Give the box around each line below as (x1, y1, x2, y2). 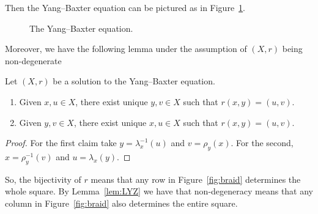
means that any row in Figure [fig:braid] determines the (91, 172, 301, 185)
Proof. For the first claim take (5, 136, 117, 149)
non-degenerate (5, 54, 62, 67)
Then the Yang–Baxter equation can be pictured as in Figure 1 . (5, 1, 246, 13)
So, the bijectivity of (5, 172, 81, 185)
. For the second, (231, 136, 294, 149)
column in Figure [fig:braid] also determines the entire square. (5, 196, 238, 209)
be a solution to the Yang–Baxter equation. (53, 75, 215, 87)
